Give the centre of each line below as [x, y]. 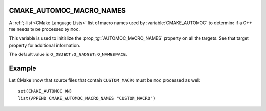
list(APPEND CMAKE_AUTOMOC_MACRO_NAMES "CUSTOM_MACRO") [87, 98]
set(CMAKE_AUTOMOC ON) [45, 91]
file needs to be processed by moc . [45, 29]
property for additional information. [45, 45]
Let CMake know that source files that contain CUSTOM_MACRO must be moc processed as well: [105, 80]
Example [23, 68]
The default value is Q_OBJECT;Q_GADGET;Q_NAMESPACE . [68, 55]
